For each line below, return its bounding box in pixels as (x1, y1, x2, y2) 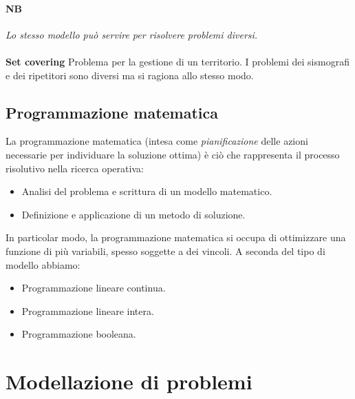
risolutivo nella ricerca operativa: (6, 161, 144, 175)
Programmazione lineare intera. (21, 303, 154, 318)
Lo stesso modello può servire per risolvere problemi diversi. (6, 27, 258, 41)
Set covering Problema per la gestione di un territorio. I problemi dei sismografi (6, 54, 349, 68)
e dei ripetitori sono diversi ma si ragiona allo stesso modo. (6, 68, 254, 82)
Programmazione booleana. (21, 327, 136, 341)
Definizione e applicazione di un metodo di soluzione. (21, 207, 246, 221)
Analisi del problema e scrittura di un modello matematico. (21, 184, 272, 198)
